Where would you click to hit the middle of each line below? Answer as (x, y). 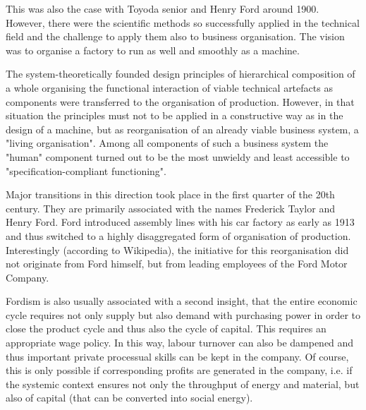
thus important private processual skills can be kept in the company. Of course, (177, 356)
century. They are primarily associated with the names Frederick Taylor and (170, 208)
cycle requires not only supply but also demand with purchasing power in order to (183, 314)
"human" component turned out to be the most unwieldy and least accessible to (178, 156)
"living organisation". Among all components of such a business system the (167, 143)
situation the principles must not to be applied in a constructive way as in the (175, 115)
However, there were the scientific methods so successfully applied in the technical (183, 22)
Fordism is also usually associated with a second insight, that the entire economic (182, 301)
